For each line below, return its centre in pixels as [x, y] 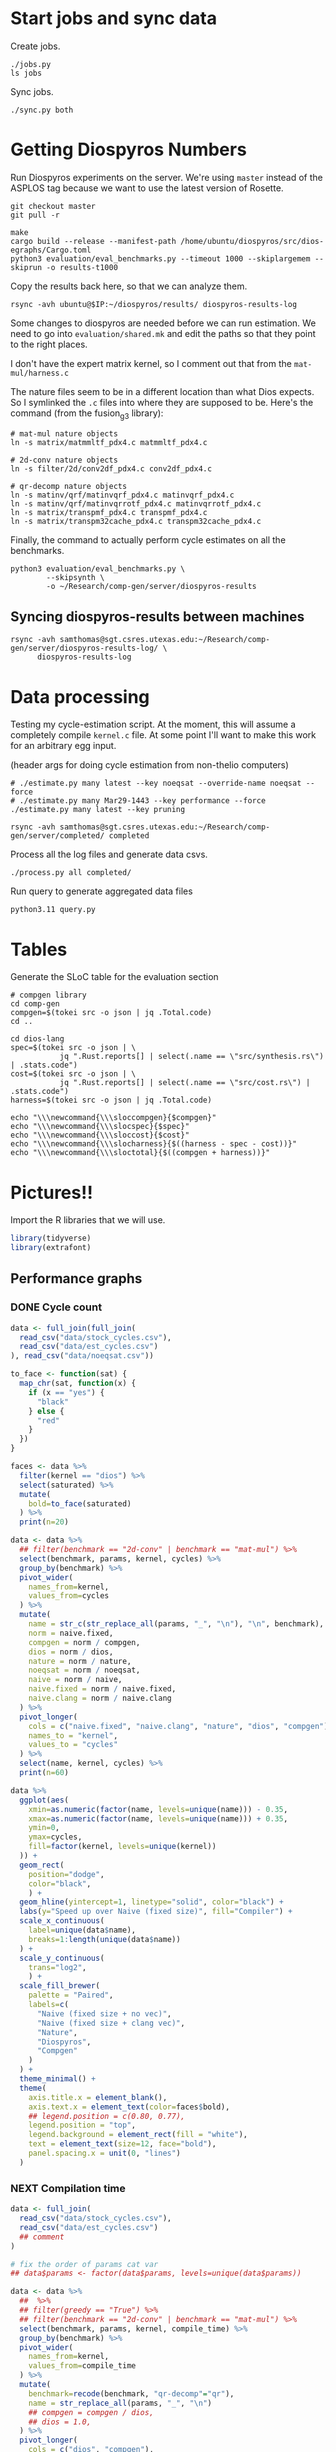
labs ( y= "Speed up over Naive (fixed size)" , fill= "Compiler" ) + [156, 1912]
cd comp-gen [35, 1004]
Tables [39, 949]
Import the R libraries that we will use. [88, 1220]
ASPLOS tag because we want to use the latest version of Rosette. [147, 188]
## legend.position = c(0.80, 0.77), [107, 2116]
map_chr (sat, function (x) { [78, 1383]
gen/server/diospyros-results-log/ [84, 648]
